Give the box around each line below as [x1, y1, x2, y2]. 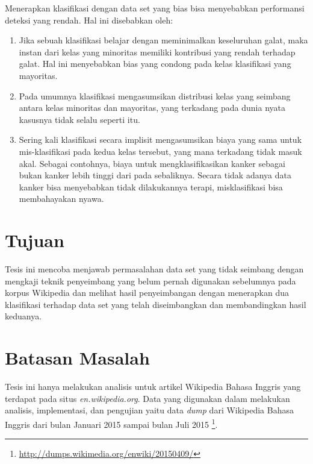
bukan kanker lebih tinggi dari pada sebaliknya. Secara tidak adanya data [19, 169, 291, 181]
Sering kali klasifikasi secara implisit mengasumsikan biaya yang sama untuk [19, 133, 302, 146]
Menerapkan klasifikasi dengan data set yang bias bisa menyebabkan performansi [5, 2, 305, 14]
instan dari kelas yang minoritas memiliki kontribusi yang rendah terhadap [19, 45, 296, 58]
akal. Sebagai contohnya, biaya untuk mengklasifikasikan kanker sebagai [19, 157, 285, 169]
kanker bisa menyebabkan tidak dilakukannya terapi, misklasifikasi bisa [19, 180, 283, 193]
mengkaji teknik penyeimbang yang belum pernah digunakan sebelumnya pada [5, 274, 296, 287]
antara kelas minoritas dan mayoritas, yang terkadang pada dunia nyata [19, 101, 285, 114]
